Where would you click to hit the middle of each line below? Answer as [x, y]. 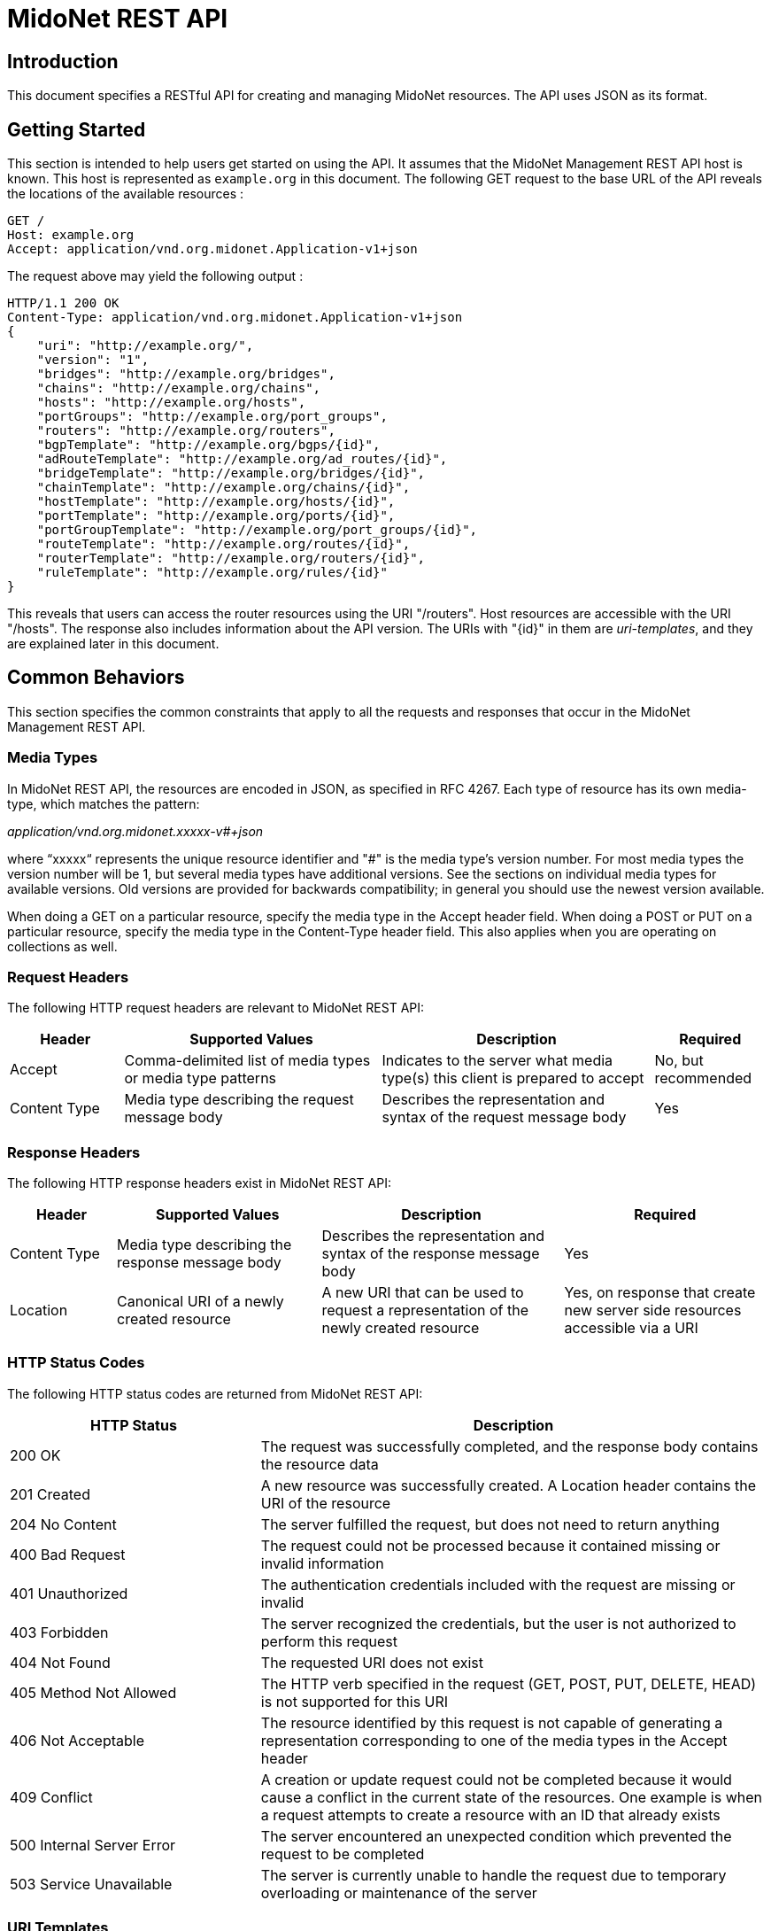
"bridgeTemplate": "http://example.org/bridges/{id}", [231, 473]
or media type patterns [200, 1078]
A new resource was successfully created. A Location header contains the [509, 1485]
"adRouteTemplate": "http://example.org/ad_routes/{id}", [242, 459]
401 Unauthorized [69, 1593]
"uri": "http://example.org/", [145, 346]
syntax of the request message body [504, 1117]
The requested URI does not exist [372, 1662]
